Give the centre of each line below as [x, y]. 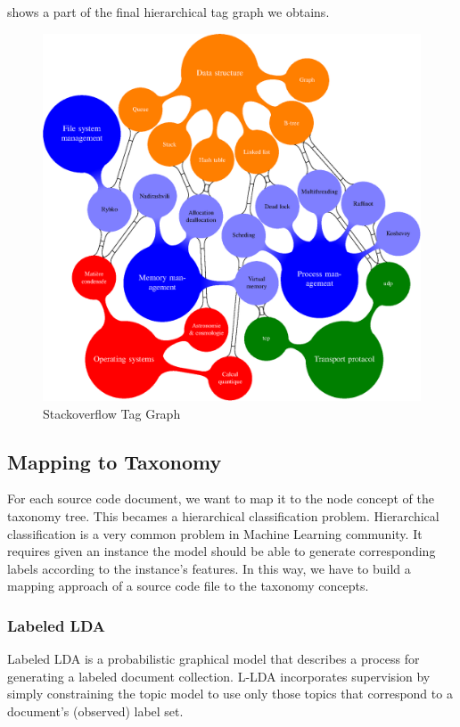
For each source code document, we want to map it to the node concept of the [221, 498]
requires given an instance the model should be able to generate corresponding [222, 551]
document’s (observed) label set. [95, 711]
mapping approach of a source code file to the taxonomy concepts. [188, 586]
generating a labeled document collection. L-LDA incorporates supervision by [219, 676]
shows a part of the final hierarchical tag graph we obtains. [168, 12]
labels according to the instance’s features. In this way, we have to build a [209, 568]
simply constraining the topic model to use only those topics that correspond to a [230, 694]
